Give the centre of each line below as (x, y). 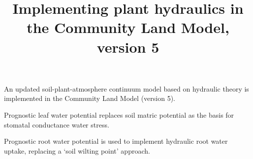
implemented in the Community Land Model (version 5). (90, 98)
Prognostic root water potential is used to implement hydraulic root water (116, 141)
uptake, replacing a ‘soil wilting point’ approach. (77, 150)
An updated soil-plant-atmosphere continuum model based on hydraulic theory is (126, 88)
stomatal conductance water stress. (57, 124)
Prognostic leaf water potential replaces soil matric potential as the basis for (119, 114)
